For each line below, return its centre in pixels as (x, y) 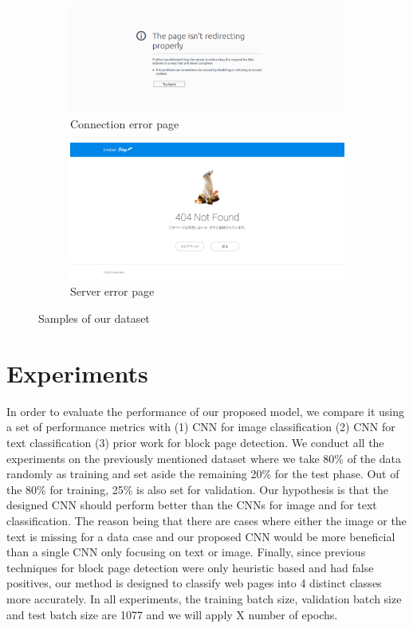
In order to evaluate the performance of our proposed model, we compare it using (205, 411)
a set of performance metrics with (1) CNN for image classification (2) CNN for (201, 427)
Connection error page (125, 123)
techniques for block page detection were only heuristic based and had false (190, 567)
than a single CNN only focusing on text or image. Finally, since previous (186, 552)
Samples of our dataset (94, 318)
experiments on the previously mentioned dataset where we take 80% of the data (204, 458)
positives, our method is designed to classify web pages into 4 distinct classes (194, 583)
